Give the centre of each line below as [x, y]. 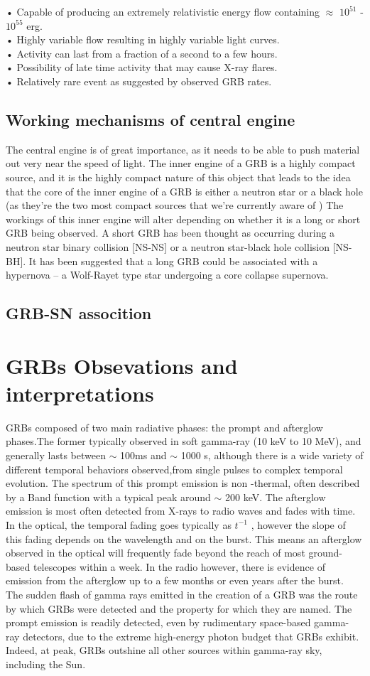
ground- [325, 553]
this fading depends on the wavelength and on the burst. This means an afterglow [184, 538]
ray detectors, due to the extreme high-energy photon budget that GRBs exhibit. [183, 636]
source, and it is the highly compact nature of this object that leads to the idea [178, 177]
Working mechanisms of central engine [151, 119]
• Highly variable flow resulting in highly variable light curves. [143, 39]
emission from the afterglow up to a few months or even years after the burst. [175, 580]
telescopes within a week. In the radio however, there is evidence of [179, 566]
